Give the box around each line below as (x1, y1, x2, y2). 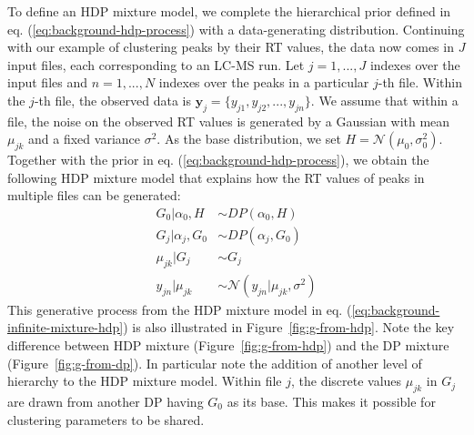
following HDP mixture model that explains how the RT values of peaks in (7, 167, 425, 187)
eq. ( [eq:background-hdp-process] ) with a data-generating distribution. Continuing (7, 19, 465, 38)
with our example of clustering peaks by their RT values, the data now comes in (7, 37, 454, 56)
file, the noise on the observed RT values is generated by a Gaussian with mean (7, 111, 450, 130)
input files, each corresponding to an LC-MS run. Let (7, 55, 305, 74)
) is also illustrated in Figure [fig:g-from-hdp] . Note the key (123, 318, 455, 337)
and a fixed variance (28, 129, 140, 148)
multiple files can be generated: (7, 186, 181, 205)
